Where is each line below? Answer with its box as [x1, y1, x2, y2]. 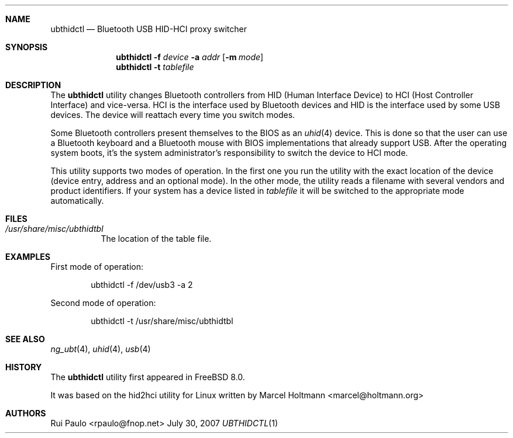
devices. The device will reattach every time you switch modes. [50, 110, 295, 120]
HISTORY [5, 362, 42, 372]
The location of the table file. [101, 234, 212, 244]
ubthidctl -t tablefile [116, 62, 194, 72]
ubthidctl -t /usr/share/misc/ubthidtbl [91, 316, 233, 326]
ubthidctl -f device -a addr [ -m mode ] [116, 52, 264, 62]
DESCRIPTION [5, 80, 61, 90]
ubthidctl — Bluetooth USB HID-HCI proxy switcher [50, 24, 247, 34]
